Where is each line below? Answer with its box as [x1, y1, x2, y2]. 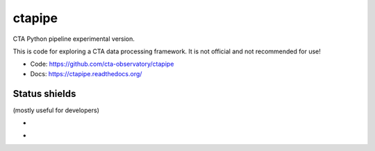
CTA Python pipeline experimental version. [12, 35, 135, 43]
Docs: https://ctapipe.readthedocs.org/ [30, 69, 142, 78]
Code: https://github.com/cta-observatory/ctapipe [30, 60, 174, 69]
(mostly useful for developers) [12, 106, 100, 114]
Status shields [12, 87, 76, 100]
